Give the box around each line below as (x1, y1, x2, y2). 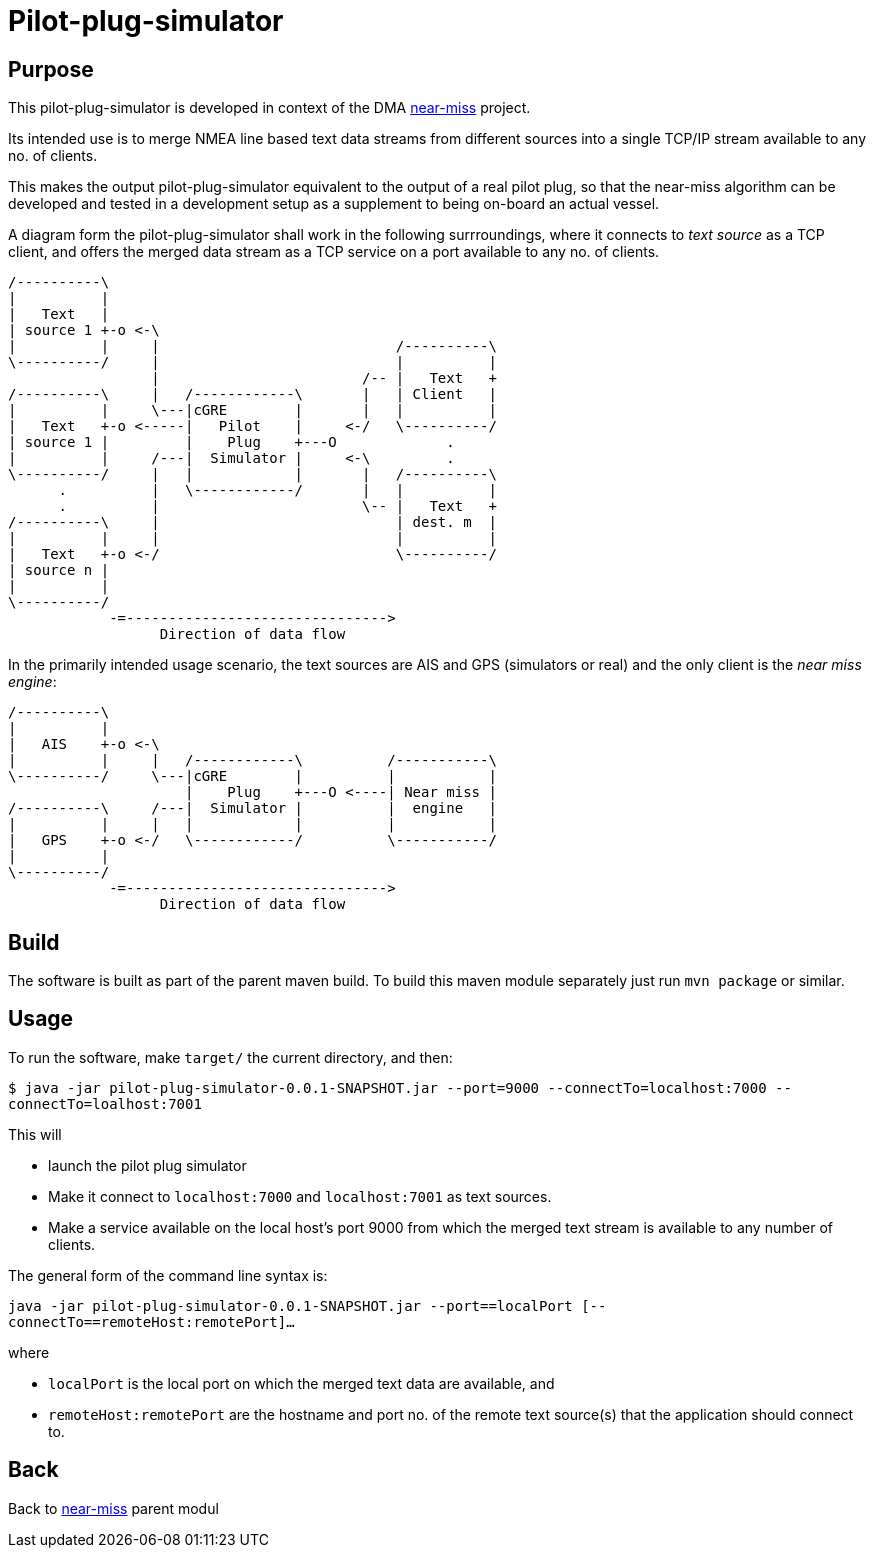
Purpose (8, 56, 94, 82)
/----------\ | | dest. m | (8, 514, 497, 531)
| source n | (8, 562, 110, 579)
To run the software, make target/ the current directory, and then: (8, 1048, 453, 1066)
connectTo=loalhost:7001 (8, 1095, 202, 1112)
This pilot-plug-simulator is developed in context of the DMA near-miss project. (8, 99, 531, 117)
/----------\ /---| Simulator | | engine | (8, 800, 497, 817)
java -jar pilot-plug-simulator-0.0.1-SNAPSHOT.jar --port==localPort (8, 1297, 573, 1314)
